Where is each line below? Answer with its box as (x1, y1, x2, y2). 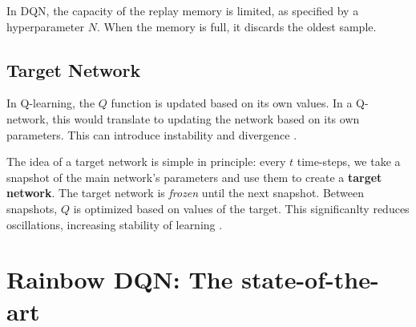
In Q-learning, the (6, 95, 95, 111)
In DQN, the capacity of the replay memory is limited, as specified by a (6, 2, 359, 18)
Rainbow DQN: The (6, 263, 233, 296)
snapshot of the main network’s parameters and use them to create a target (6, 168, 382, 185)
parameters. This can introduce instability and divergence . (6, 126, 297, 143)
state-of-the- (241, 263, 379, 296)
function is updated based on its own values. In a (111, 95, 353, 111)
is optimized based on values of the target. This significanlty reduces (73, 200, 410, 216)
